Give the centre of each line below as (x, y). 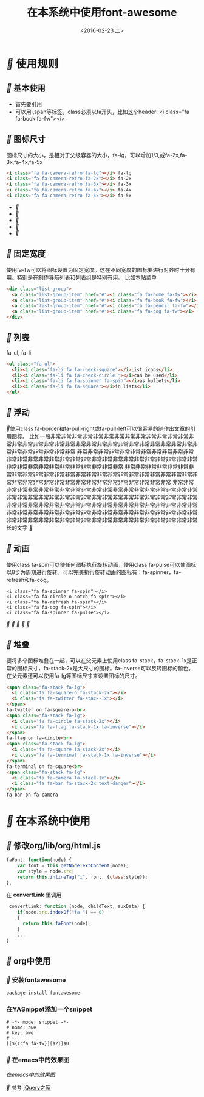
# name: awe (21, 1028)
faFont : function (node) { (39, 860)
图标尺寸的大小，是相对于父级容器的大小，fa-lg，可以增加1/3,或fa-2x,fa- (97, 155)
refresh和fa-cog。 (29, 580)
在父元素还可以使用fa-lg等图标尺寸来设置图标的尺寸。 (73, 676)
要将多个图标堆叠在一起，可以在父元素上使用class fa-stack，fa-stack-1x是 (99, 660)
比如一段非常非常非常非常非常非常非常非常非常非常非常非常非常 (109, 436)
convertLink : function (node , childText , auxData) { (77, 907)
